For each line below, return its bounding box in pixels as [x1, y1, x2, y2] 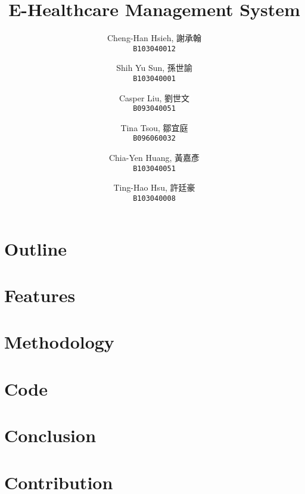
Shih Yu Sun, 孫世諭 [116, 61, 192, 74]
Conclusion [4, 423, 97, 448]
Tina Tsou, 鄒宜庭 [120, 121, 188, 133]
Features [4, 283, 76, 307]
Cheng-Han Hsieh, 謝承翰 [107, 32, 201, 44]
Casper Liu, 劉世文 [119, 91, 190, 104]
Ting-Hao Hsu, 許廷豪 [113, 181, 195, 194]
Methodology [4, 330, 114, 354]
